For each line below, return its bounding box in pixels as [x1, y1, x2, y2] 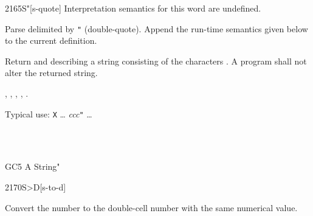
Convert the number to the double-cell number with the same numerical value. [5, 201, 298, 214]
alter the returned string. [5, 66, 98, 79]
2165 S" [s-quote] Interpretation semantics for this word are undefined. [5, 2, 261, 14]
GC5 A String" [5, 160, 60, 173]
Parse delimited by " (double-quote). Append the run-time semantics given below [5, 22, 308, 35]
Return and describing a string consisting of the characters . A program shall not [5, 54, 307, 67]
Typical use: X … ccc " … [5, 107, 92, 120]
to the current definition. [5, 34, 97, 47]
